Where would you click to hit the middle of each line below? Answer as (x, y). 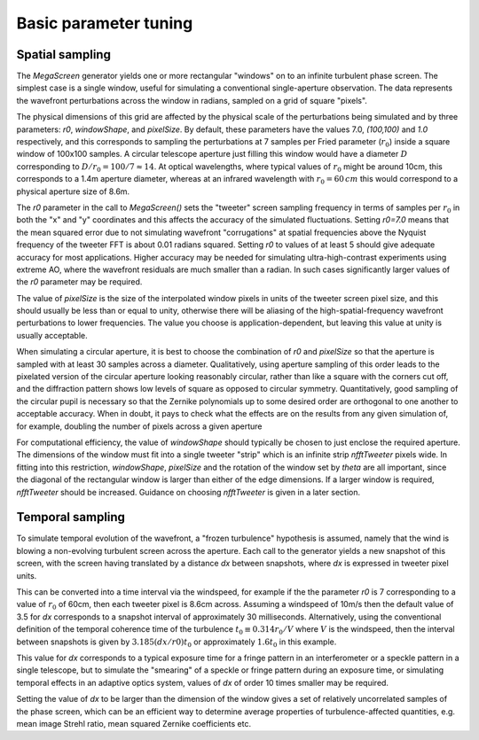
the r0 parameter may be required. (79, 282)
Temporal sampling (71, 517)
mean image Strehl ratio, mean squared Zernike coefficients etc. (134, 723)
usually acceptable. (52, 335)
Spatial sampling (63, 55)
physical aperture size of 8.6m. (73, 191)
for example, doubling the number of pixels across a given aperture (139, 426)
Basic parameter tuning (105, 23)
